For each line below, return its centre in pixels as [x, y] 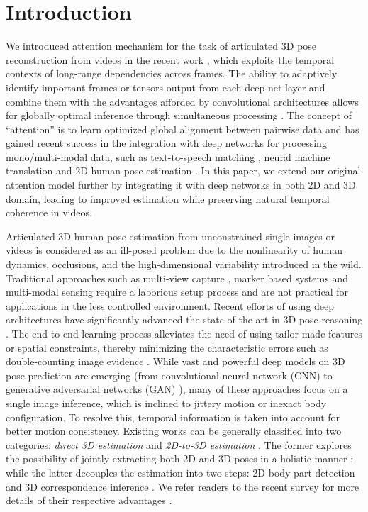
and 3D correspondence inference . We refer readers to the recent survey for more [183, 486]
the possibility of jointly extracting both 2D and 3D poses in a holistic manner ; [180, 458]
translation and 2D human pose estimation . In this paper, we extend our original [183, 171]
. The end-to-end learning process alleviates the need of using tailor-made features [184, 333]
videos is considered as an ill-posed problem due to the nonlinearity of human [174, 250]
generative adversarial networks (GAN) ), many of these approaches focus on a [177, 389]
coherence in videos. [49, 212]
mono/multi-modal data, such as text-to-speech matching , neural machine [168, 156]
